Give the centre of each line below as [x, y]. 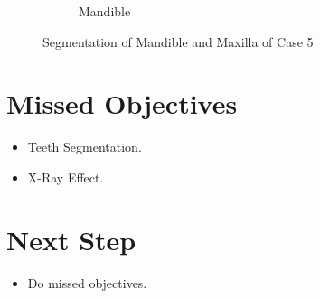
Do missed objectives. [87, 282]
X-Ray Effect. [66, 177]
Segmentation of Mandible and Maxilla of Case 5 [178, 41]
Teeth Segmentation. [85, 147]
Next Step [71, 239]
